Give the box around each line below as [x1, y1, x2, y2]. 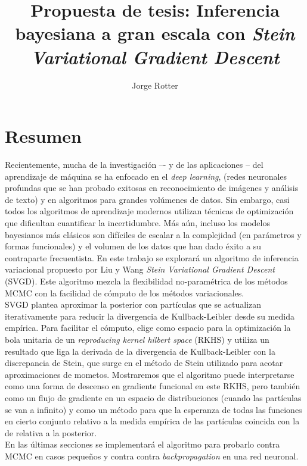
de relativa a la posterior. [5, 426, 97, 439]
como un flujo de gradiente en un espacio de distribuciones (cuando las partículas [5, 391, 302, 404]
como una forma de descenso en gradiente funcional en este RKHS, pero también [5, 380, 300, 392]
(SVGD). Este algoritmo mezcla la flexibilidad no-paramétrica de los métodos [5, 274, 288, 287]
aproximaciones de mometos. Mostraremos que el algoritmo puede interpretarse [5, 368, 294, 380]
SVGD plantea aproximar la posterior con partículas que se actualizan [5, 298, 262, 311]
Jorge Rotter [132, 79, 178, 91]
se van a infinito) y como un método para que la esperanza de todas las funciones [5, 403, 302, 415]
